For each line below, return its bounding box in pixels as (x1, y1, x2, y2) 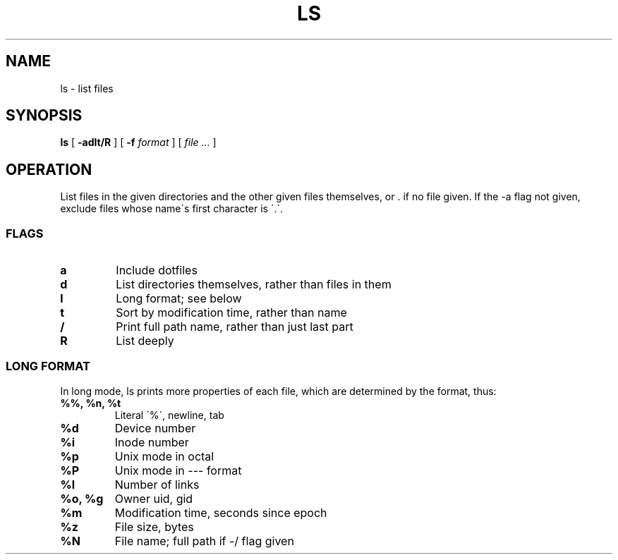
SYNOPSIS (6, 106, 83, 125)
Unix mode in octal (114, 449, 214, 463)
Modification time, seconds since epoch (114, 505, 327, 520)
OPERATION (6, 160, 92, 178)
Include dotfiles (116, 263, 198, 278)
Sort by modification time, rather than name (116, 305, 347, 320)
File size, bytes (114, 519, 194, 534)
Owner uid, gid (114, 491, 193, 506)
